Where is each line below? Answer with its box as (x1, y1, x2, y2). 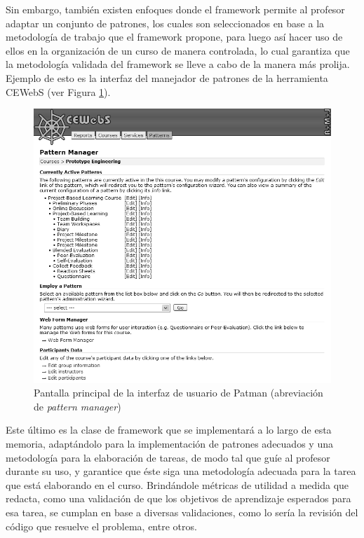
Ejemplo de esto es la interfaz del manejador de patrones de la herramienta (6, 70, 328, 85)
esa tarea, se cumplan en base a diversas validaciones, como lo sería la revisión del (6, 505, 358, 520)
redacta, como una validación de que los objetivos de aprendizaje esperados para (6, 491, 351, 506)
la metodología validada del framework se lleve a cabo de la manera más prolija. (6, 57, 350, 71)
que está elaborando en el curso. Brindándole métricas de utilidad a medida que (6, 477, 349, 492)
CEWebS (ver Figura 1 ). (6, 84, 111, 99)
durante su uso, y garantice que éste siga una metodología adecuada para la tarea (6, 464, 356, 478)
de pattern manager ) (34, 399, 121, 413)
